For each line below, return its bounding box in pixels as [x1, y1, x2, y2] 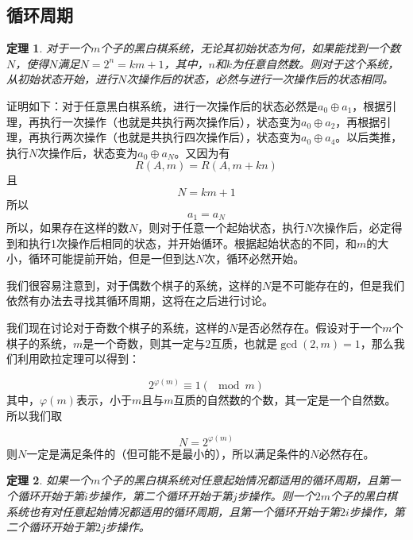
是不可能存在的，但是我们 [271, 276, 405, 293]
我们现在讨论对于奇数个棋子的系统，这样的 [6, 318, 229, 335]
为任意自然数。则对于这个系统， [232, 55, 399, 71]
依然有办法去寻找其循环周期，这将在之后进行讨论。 [6, 292, 273, 309]
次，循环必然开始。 [204, 250, 305, 267]
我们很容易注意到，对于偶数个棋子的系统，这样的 [6, 276, 262, 293]
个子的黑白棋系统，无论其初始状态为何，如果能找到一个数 [100, 40, 401, 56]
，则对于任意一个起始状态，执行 [137, 219, 305, 235]
